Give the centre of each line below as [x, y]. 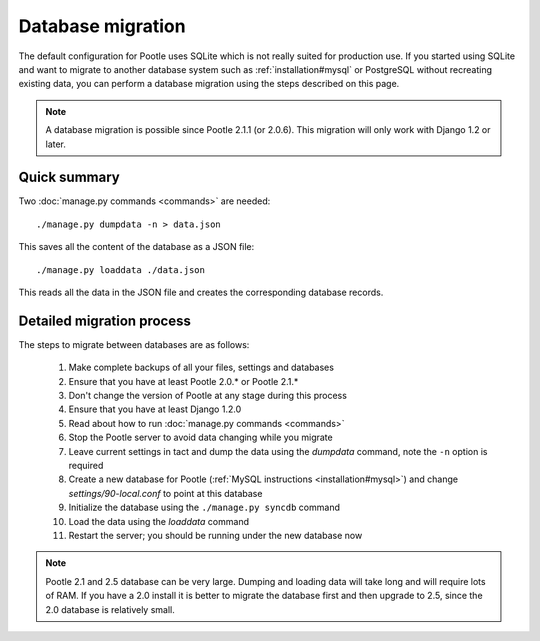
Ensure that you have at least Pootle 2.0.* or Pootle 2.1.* [183, 381]
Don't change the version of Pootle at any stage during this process [207, 396]
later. [56, 144]
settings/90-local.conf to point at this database [165, 493]
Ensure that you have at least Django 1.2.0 [155, 409]
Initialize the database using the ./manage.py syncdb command [204, 507]
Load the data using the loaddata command [159, 521]
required [86, 465]
